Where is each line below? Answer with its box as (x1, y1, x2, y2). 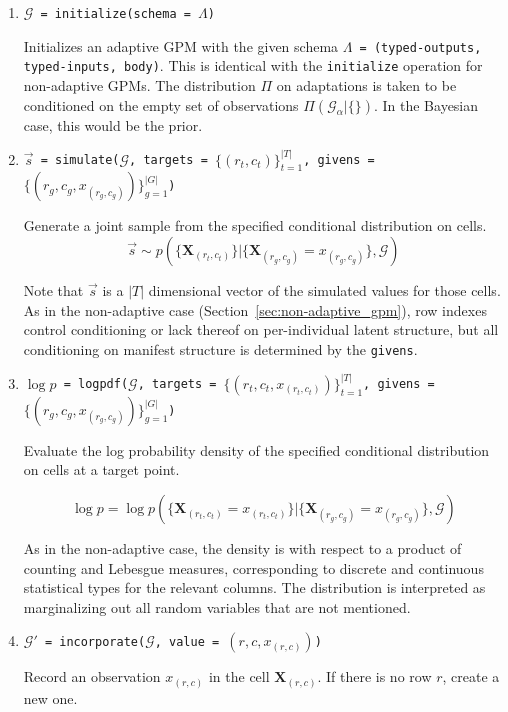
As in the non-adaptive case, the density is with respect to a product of (23, 538, 462, 559)
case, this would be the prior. (23, 114, 203, 135)
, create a (442, 666, 500, 687)
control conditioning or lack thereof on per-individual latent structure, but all (23, 319, 499, 340)
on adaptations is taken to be (276, 74, 457, 95)
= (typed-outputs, (359, 40, 482, 55)
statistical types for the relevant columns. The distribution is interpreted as (23, 577, 486, 598)
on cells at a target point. (23, 459, 180, 480)
